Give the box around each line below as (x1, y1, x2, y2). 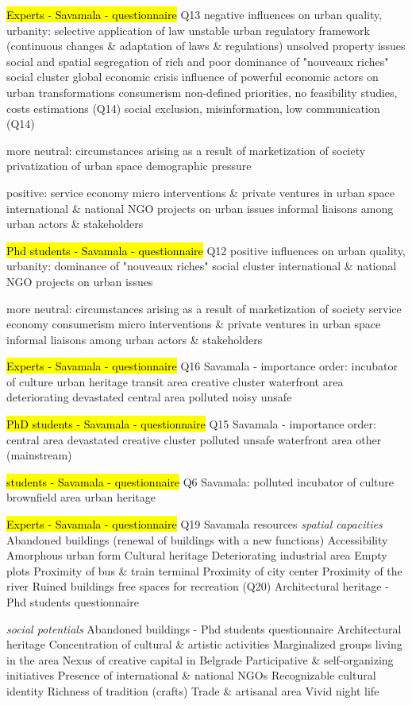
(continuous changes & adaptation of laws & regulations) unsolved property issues (6, 37, 406, 54)
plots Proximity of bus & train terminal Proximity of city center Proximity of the (6, 562, 402, 579)
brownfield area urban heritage (6, 489, 156, 506)
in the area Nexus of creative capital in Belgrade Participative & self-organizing (6, 651, 394, 668)
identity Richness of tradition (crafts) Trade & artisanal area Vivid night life (6, 682, 379, 699)
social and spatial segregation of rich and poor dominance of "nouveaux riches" (6, 52, 389, 69)
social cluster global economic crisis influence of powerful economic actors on (6, 68, 379, 85)
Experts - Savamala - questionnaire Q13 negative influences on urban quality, (6, 6, 383, 22)
